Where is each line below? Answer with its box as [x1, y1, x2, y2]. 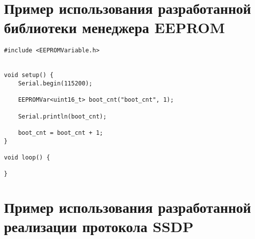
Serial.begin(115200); [18, 80, 92, 87]
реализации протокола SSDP [4, 216, 194, 237]
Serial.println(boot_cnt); [18, 113, 107, 120]
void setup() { [4, 72, 54, 79]
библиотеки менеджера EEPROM [4, 17, 225, 38]
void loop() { [4, 154, 50, 161]
